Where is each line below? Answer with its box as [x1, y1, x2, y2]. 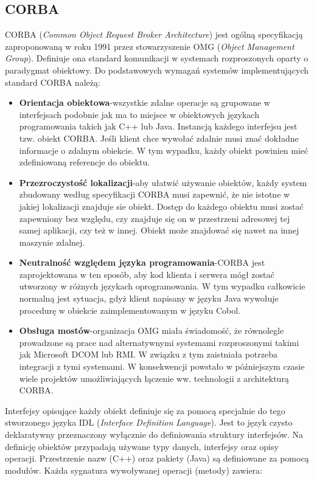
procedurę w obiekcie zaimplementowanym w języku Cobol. [19, 303, 241, 316]
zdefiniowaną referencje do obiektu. [19, 156, 150, 168]
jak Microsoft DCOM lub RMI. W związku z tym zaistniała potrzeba [19, 348, 277, 361]
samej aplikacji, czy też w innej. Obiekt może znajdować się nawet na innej [19, 224, 299, 237]
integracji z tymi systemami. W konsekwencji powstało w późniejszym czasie [19, 360, 305, 373]
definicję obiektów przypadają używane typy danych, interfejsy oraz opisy [5, 440, 279, 452]
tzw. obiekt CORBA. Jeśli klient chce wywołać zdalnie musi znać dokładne [19, 131, 299, 144]
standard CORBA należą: [5, 75, 100, 88]
